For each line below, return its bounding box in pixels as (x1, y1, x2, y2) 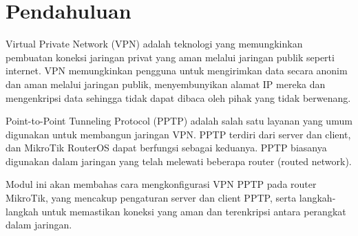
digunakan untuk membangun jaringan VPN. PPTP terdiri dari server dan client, (6, 127, 351, 141)
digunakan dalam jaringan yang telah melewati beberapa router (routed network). (6, 153, 352, 168)
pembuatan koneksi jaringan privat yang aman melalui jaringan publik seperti (6, 50, 335, 64)
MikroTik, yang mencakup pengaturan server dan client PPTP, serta (6, 191, 297, 205)
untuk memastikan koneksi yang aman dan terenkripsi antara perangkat (41, 204, 346, 218)
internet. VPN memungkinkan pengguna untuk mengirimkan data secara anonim (6, 63, 348, 78)
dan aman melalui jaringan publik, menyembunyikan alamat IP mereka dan (6, 76, 326, 91)
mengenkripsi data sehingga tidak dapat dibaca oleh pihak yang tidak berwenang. (6, 90, 351, 105)
